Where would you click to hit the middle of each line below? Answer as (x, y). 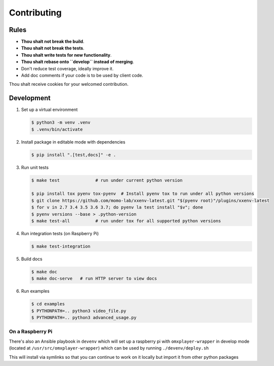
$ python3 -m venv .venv (61, 123)
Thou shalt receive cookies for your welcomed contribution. (69, 84)
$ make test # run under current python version (107, 180)
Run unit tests (35, 167)
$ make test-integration (61, 246)
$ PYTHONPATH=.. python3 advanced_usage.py (84, 318)
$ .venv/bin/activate (57, 129)
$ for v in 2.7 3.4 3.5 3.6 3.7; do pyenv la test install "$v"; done (117, 207)
